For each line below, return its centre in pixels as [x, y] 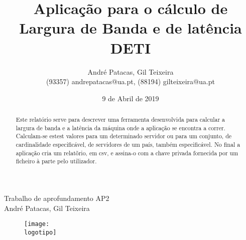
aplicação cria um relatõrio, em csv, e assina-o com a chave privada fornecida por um [127, 153]
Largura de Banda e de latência [131, 28]
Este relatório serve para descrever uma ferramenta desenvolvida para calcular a [120, 119]
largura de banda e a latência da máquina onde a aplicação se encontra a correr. [120, 128]
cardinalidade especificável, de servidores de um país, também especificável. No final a [128, 145]
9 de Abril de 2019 [131, 98]
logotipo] [40, 232]
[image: [37, 224]
